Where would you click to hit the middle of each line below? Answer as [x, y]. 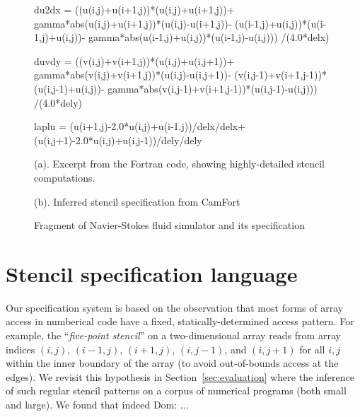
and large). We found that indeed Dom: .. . [97, 404]
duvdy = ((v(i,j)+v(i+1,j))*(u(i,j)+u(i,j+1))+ [134, 60]
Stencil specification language [152, 273]
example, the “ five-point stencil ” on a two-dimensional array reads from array [173, 335]
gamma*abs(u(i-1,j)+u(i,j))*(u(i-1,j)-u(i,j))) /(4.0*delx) [209, 37]
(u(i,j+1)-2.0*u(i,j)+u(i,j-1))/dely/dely [118, 140]
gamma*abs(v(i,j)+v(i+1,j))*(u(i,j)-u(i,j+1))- [133, 75]
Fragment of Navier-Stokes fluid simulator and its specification [169, 225]
